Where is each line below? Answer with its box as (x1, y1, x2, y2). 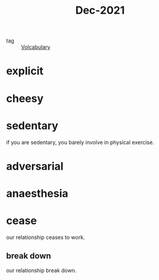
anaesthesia (6, 186, 68, 200)
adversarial (6, 159, 64, 173)
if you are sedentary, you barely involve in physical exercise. (6, 138, 154, 146)
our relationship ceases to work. (6, 234, 85, 241)
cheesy (6, 92, 43, 105)
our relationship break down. (6, 266, 77, 274)
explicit (6, 64, 43, 78)
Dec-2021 (75, 4, 125, 17)
